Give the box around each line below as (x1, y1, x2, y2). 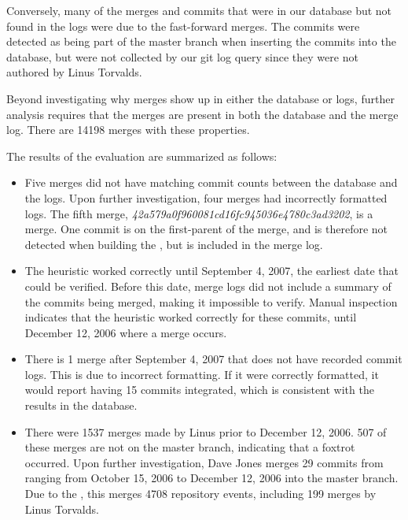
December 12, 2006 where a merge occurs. (24, 324, 227, 340)
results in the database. (24, 397, 138, 414)
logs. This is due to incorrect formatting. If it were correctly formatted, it (24, 366, 379, 382)
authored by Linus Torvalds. (6, 64, 142, 80)
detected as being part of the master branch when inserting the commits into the (6, 33, 396, 50)
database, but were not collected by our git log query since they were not (6, 48, 358, 65)
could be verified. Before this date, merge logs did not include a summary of (24, 277, 391, 294)
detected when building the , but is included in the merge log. (24, 236, 323, 252)
